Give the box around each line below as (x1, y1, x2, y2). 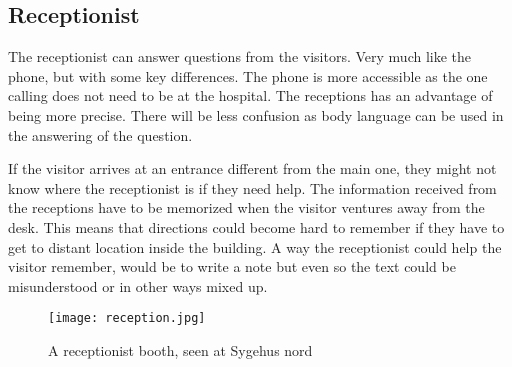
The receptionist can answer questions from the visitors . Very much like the (8, 46, 472, 67)
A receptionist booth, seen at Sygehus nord (48, 339, 313, 360)
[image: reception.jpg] (48, 311, 206, 326)
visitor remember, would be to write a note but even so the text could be (8, 256, 456, 277)
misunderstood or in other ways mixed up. (8, 275, 268, 296)
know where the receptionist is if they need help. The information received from (8, 177, 497, 198)
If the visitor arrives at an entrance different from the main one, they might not (8, 158, 497, 179)
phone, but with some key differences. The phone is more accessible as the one (8, 65, 488, 86)
